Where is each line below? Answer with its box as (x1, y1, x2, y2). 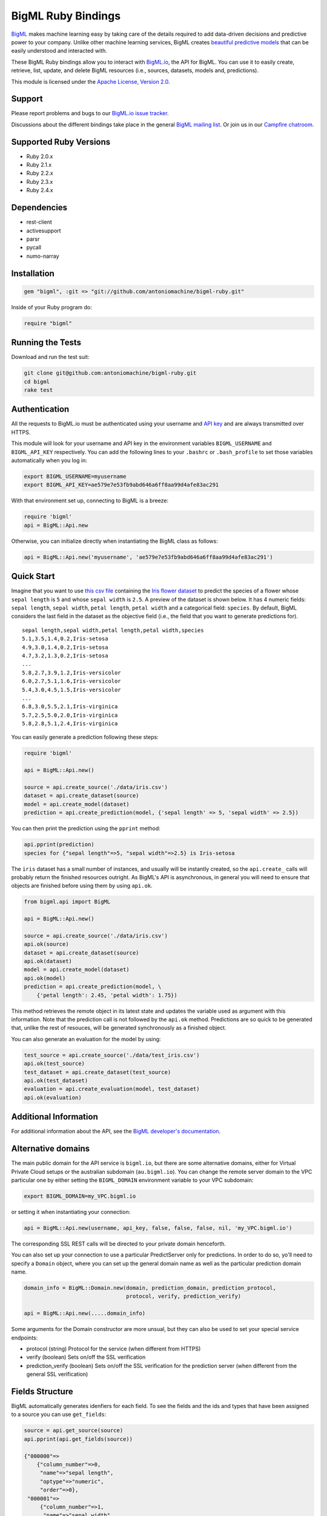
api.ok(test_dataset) (24, 1077, 88, 1084)
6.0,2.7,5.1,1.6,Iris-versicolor (22, 678, 121, 685)
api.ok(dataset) (24, 958, 73, 965)
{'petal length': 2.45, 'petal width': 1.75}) (36, 991, 178, 999)
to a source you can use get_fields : (11, 1410, 107, 1418)
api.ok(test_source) (24, 1060, 85, 1067)
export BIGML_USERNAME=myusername (24, 473, 127, 480)
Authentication (11, 404, 70, 415)
